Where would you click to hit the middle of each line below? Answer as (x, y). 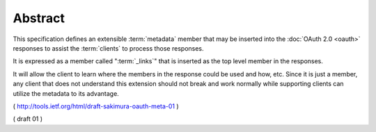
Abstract (39, 18)
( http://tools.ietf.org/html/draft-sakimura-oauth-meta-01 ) (96, 106)
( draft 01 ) (28, 119)
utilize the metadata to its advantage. (66, 93)
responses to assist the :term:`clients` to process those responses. (109, 48)
